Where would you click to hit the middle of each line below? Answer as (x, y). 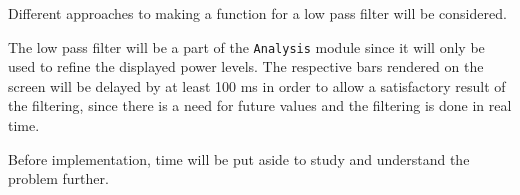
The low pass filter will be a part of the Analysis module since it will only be (246, 46)
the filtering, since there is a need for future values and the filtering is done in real (260, 105)
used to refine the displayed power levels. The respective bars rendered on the (246, 66)
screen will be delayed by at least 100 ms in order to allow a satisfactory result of (257, 85)
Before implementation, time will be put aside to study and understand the (239, 158)
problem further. (58, 178)
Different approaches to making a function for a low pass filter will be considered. (257, 13)
